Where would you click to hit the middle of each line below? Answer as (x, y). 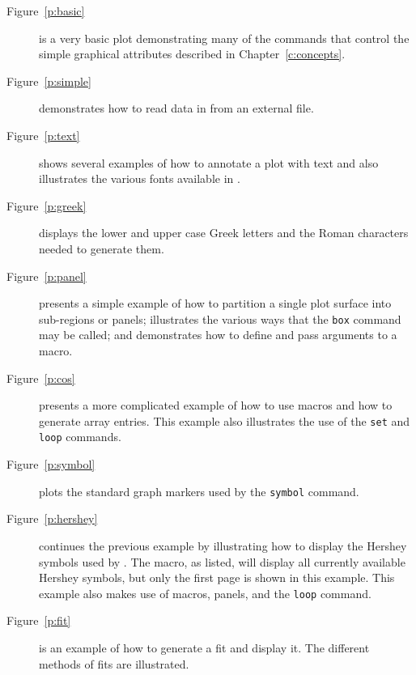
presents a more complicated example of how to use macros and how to (216, 405)
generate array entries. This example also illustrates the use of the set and (225, 420)
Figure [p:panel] (47, 276)
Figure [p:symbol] (51, 464)
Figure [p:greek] (47, 205)
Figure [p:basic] (46, 11)
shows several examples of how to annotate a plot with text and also (209, 162)
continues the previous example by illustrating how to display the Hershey (223, 545)
